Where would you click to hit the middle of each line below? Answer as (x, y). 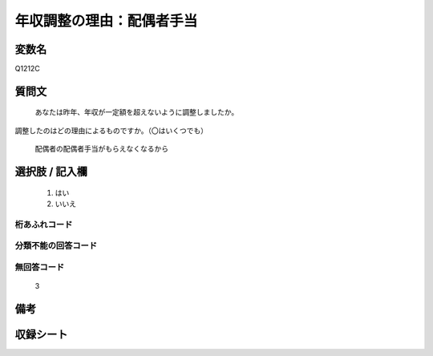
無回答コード (40, 267)
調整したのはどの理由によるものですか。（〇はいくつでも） (111, 130)
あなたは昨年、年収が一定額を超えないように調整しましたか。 (137, 112)
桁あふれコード (44, 225)
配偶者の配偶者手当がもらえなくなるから (101, 149)
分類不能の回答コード (56, 246)
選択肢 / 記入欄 (51, 172)
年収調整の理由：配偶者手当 (106, 21)
